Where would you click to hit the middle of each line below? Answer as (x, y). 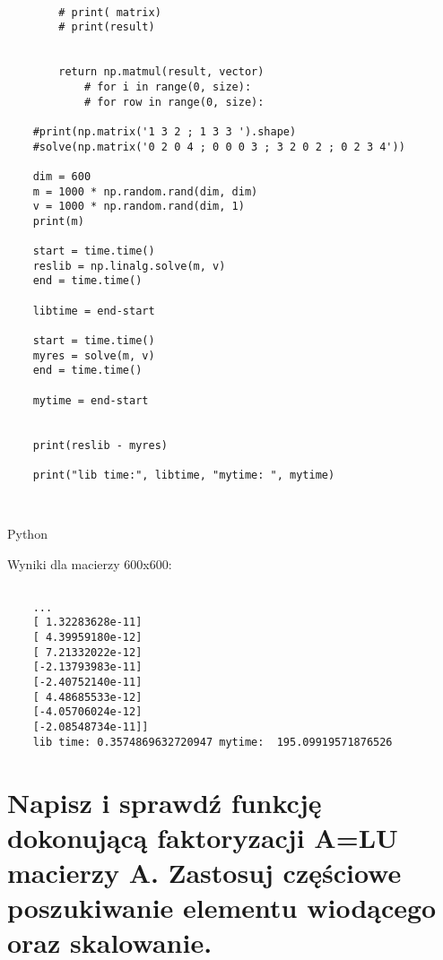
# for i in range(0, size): (168, 86)
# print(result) (107, 27)
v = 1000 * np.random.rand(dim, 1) (139, 207)
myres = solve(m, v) (94, 355)
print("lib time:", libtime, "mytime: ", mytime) (184, 475)
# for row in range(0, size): (174, 102)
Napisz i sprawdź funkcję (165, 802)
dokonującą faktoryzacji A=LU (203, 837)
